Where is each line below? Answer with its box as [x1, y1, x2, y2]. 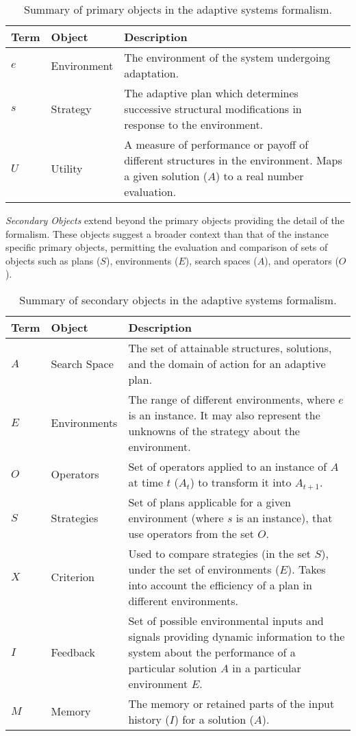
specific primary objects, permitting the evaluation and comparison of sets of [5, 240, 328, 254]
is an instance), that [236, 509, 333, 526]
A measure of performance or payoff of [124, 136, 309, 152]
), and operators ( [264, 253, 339, 267]
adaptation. [124, 65, 179, 81]
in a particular [232, 659, 301, 676]
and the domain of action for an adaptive [128, 355, 326, 371]
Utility [51, 160, 83, 176]
